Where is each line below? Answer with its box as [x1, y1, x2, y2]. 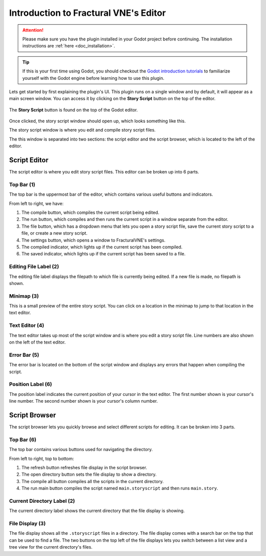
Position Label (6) [9, 381, 52, 388]
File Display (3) [9, 520, 46, 527]
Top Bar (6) [9, 436, 36, 443]
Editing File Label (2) [9, 263, 59, 270]
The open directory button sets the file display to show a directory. [21, 471, 157, 478]
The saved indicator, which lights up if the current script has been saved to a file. [21, 251, 186, 257]
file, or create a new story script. [21, 230, 88, 236]
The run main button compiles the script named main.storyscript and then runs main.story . [21, 486, 219, 491]
